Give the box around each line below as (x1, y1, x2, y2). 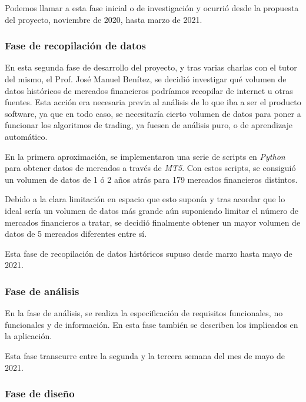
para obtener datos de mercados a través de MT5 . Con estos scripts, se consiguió (5, 162, 296, 174)
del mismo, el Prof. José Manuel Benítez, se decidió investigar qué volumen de (5, 73, 287, 85)
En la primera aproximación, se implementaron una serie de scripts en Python (5, 150, 285, 162)
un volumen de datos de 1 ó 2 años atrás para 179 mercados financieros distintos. (5, 173, 298, 185)
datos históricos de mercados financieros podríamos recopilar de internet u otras (5, 84, 293, 96)
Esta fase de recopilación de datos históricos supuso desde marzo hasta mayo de (5, 247, 292, 259)
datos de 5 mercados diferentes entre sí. (5, 227, 147, 240)
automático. (5, 130, 48, 142)
